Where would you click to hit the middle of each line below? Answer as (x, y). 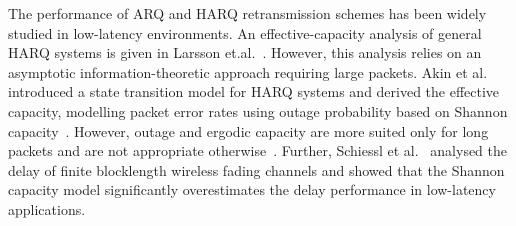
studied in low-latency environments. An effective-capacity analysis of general (245, 32)
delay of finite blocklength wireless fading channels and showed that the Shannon (256, 169)
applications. (47, 208)
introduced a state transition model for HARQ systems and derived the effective (254, 91)
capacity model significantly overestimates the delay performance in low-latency (252, 189)
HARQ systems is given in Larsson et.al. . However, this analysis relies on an (245, 52)
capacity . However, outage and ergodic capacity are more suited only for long (248, 130)
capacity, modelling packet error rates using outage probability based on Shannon (258, 110)
